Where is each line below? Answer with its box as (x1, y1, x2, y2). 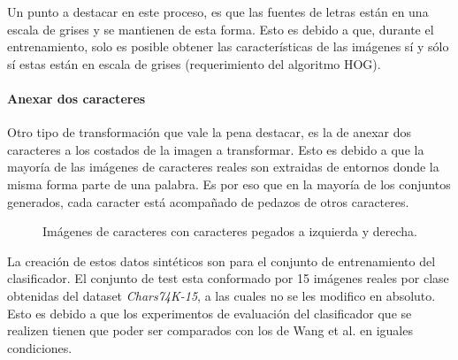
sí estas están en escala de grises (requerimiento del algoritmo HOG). (7, 54, 381, 73)
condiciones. (7, 338, 73, 356)
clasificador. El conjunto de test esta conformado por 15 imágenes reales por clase (7, 269, 449, 287)
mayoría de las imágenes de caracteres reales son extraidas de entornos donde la (7, 157, 439, 176)
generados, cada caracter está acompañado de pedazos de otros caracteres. (7, 192, 409, 211)
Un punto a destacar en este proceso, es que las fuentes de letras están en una (7, 3, 429, 20)
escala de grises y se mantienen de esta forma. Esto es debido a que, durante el (7, 19, 434, 38)
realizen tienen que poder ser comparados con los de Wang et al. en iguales (7, 321, 413, 340)
